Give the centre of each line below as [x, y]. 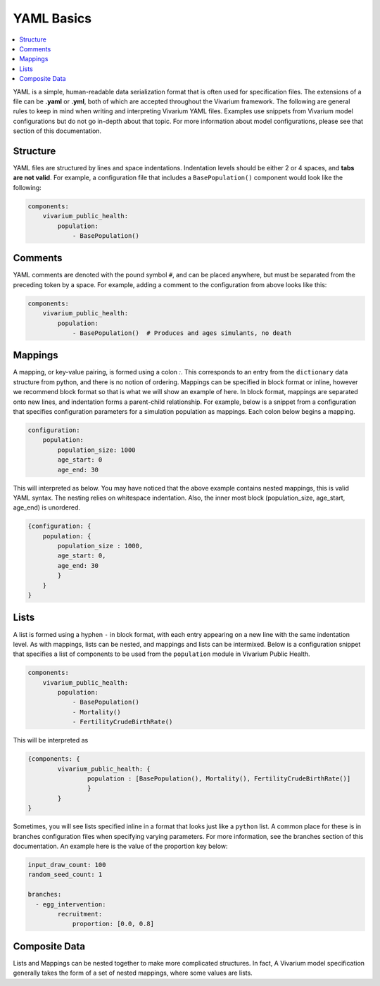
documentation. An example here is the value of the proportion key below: [120, 846]
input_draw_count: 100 [67, 865]
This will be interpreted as [51, 740]
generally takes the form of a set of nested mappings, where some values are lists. [133, 973]
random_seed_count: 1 [65, 875]
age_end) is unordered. [47, 507]
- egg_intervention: [71, 904]
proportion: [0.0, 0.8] [113, 924]
